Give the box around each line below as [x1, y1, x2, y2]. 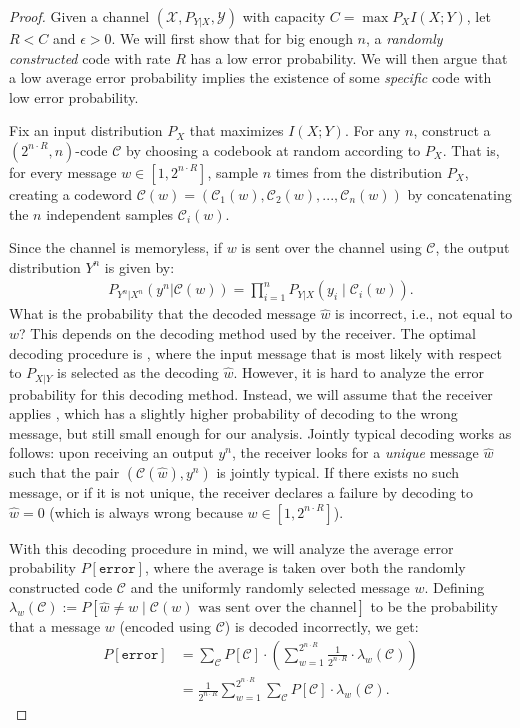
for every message [9, 161, 117, 182]
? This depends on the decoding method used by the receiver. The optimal [19, 322, 476, 343]
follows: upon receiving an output [9, 442, 214, 463]
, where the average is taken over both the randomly [145, 557, 466, 578]
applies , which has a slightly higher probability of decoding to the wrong [9, 403, 458, 424]
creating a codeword [9, 183, 132, 204]
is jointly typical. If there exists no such [216, 461, 460, 482]
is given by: [104, 256, 175, 277]
